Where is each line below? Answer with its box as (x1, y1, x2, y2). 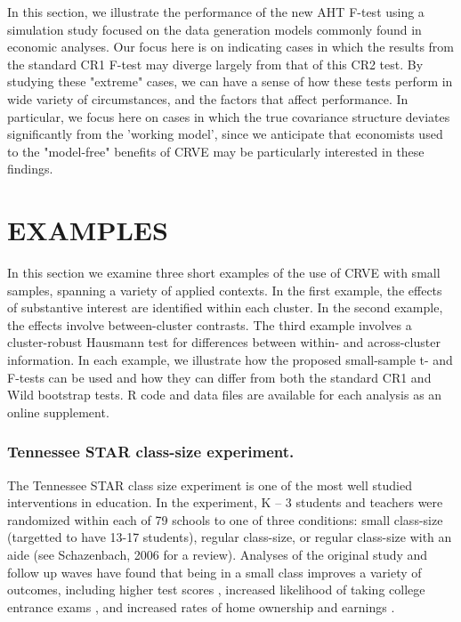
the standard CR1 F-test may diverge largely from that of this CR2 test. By (7, 54, 424, 73)
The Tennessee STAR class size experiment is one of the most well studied (7, 475, 412, 494)
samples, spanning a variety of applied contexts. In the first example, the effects (7, 280, 442, 299)
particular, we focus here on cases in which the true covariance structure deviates (7, 107, 450, 125)
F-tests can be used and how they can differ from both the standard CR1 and (7, 368, 432, 386)
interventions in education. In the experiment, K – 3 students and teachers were (7, 493, 443, 512)
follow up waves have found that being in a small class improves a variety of (7, 562, 422, 581)
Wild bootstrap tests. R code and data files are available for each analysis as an (7, 385, 442, 404)
